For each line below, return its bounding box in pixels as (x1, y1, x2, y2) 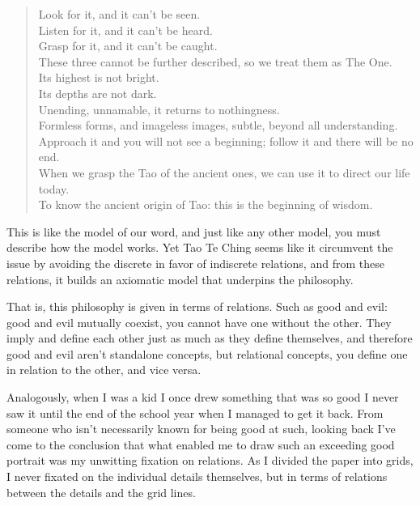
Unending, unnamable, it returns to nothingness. (38, 100, 280, 117)
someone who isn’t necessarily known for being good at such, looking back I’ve (6, 420, 396, 437)
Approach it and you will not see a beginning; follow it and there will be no (38, 132, 414, 149)
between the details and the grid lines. (6, 483, 196, 500)
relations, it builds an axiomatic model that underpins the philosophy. (6, 270, 354, 287)
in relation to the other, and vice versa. (6, 361, 202, 378)
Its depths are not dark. (38, 84, 157, 101)
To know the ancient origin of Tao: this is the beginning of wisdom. (38, 196, 373, 213)
